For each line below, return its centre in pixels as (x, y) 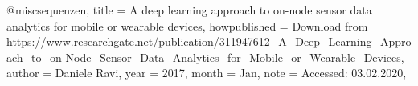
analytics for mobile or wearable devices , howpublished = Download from (187, 25)
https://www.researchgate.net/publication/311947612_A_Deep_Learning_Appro (209, 41)
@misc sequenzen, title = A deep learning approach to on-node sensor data (189, 10)
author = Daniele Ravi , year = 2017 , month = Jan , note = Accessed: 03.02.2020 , (207, 73)
